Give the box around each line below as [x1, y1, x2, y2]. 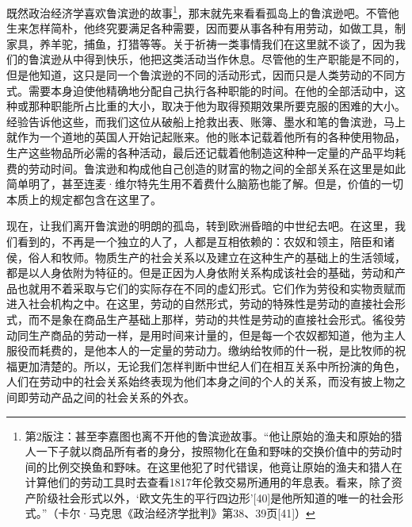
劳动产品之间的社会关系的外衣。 [28, 388, 195, 405]
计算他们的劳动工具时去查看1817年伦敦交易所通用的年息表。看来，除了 [25, 474, 391, 490]
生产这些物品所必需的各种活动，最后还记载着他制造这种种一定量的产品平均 [6, 144, 395, 160]
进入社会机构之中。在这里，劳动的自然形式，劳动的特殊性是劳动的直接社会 [6, 295, 395, 312]
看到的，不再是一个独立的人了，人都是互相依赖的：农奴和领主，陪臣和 [17, 233, 383, 249]
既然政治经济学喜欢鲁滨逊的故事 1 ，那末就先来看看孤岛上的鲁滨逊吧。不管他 [6, 2, 399, 21]
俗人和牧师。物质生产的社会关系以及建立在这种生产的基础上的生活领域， [28, 248, 406, 265]
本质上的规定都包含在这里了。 [6, 190, 162, 207]
